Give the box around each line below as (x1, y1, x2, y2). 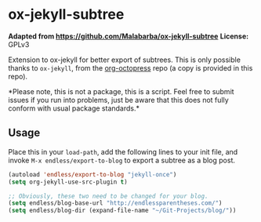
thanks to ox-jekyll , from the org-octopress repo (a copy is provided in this (8, 63, 253, 72)
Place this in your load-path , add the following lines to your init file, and (8, 147, 238, 156)
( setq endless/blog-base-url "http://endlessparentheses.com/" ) (8, 199, 223, 207)
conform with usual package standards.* (8, 104, 140, 113)
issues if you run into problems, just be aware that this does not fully (8, 95, 229, 104)
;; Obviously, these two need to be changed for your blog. (8, 192, 209, 200)
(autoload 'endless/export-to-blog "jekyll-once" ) (8, 170, 177, 178)
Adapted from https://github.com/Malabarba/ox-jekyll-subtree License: (8, 31, 249, 41)
